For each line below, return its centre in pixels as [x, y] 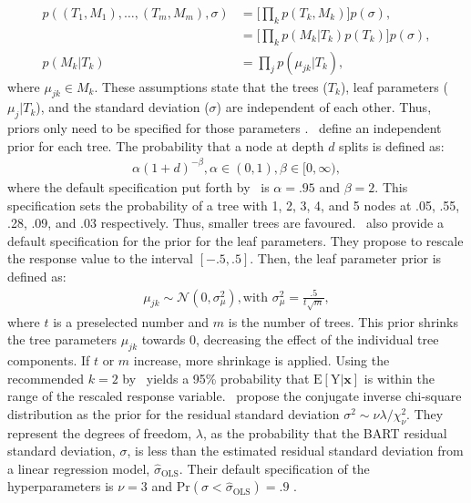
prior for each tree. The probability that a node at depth [166, 145]
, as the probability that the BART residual [325, 432]
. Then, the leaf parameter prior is [346, 258]
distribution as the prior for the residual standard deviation [174, 413]
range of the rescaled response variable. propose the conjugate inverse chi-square [235, 396]
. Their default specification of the [274, 468]
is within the [399, 378]
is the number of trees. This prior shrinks [343, 321]
